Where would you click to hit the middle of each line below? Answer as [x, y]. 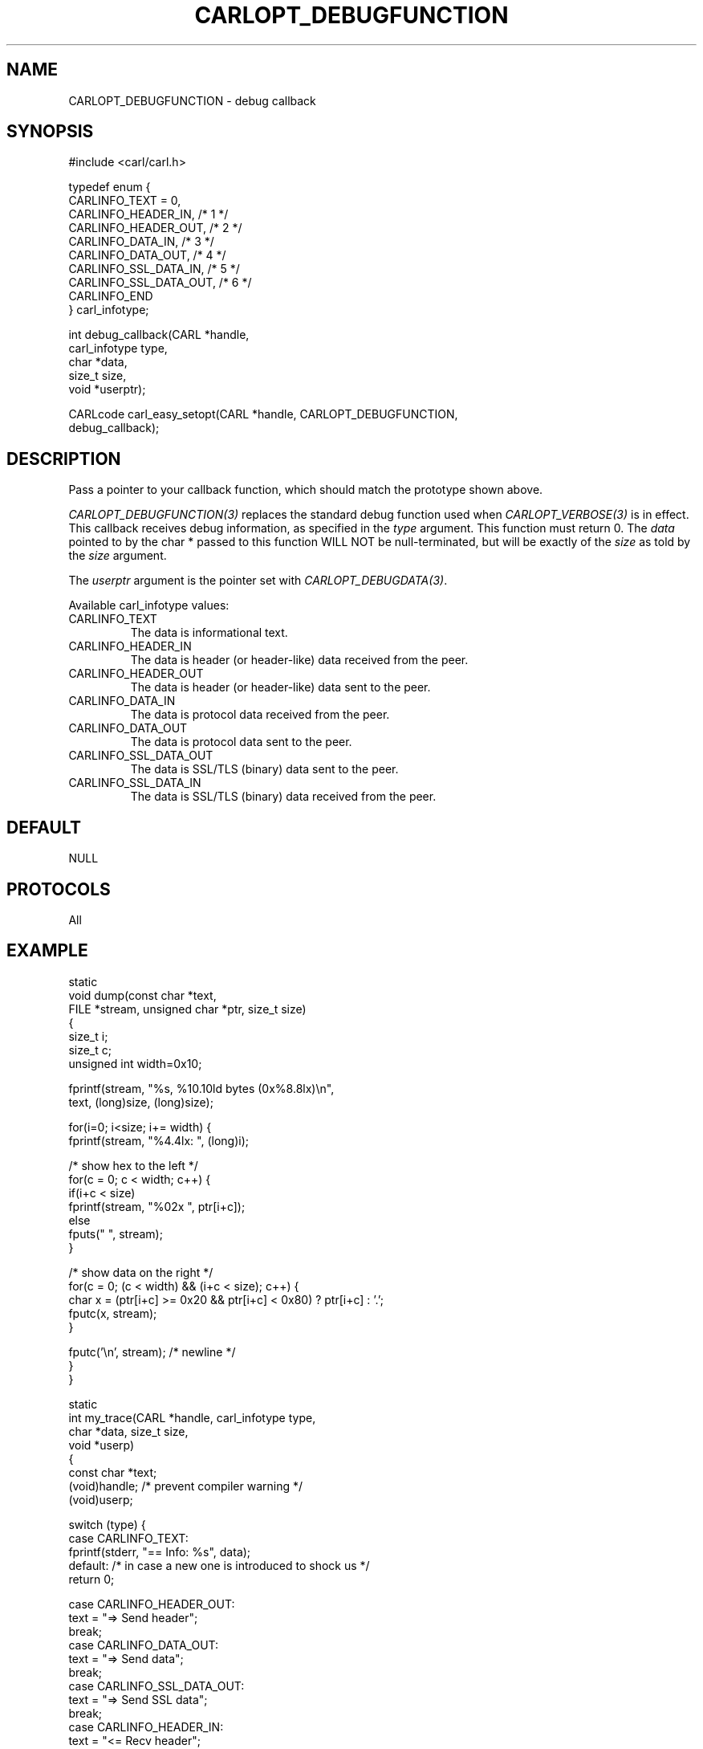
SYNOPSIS [50, 132]
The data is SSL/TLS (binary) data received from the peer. [283, 797]
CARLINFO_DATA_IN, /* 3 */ [141, 242]
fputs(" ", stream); [116, 1233]
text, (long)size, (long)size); [141, 1102]
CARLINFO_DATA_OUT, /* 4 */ [147, 255]
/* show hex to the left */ [133, 1165]
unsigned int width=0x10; [135, 1063]
